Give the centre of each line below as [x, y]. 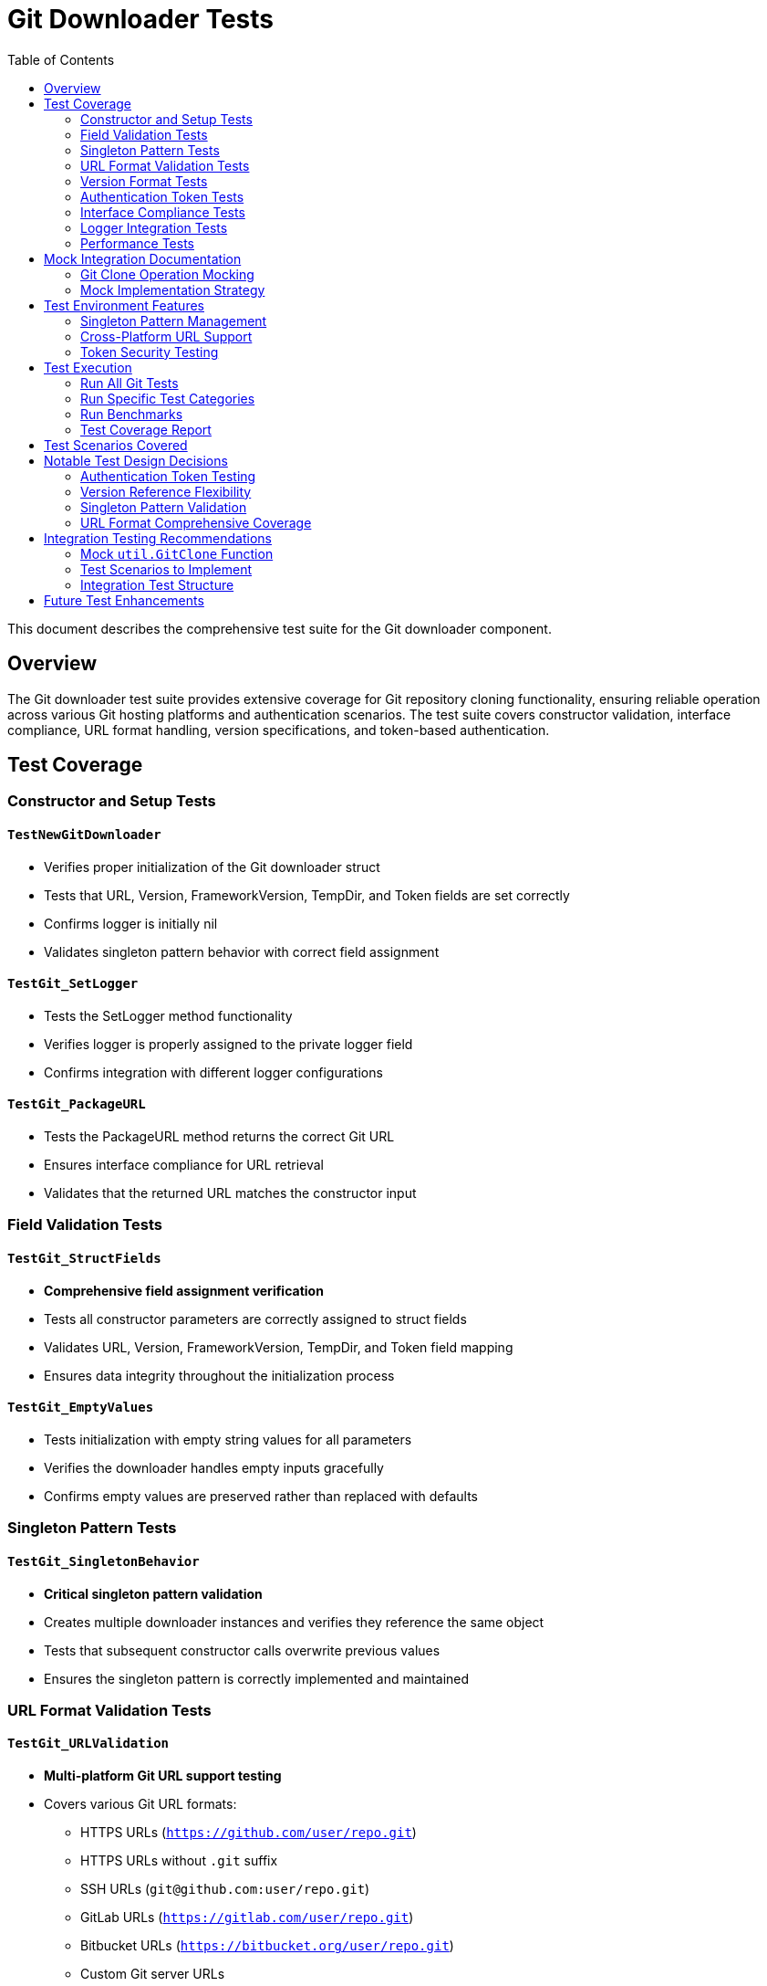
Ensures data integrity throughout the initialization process [219, 1375]
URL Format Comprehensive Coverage [196, 522]
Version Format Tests [144, 181]
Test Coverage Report [146, 429]
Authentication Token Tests [162, 196]
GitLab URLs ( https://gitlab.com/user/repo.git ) [247, 1918]
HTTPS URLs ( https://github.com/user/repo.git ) [249, 1833]
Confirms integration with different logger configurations [213, 1072]
